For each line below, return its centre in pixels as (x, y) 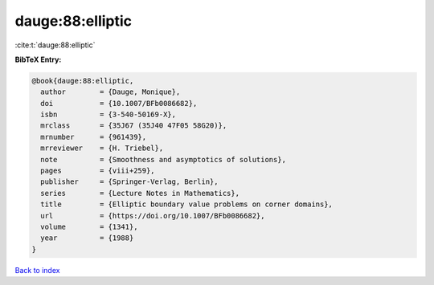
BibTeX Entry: (38, 59)
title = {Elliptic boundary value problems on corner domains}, (187, 204)
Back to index (37, 270)
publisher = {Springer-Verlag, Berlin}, (129, 182)
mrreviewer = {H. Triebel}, (102, 148)
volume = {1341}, (89, 227)
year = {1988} (87, 238)
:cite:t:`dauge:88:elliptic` (55, 45)
